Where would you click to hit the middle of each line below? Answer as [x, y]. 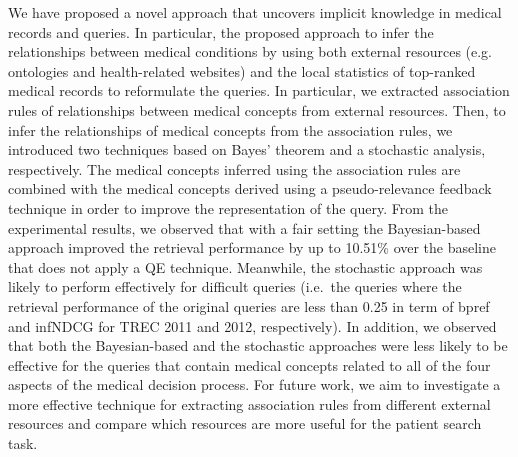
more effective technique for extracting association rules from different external [249, 403]
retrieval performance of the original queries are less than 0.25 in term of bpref [249, 305]
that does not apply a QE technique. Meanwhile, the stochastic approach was [245, 266]
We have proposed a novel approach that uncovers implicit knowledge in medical [255, 12]
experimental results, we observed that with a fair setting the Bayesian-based [244, 227]
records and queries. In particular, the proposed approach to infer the [221, 31]
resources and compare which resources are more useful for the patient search [245, 423]
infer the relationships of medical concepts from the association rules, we [230, 129]
